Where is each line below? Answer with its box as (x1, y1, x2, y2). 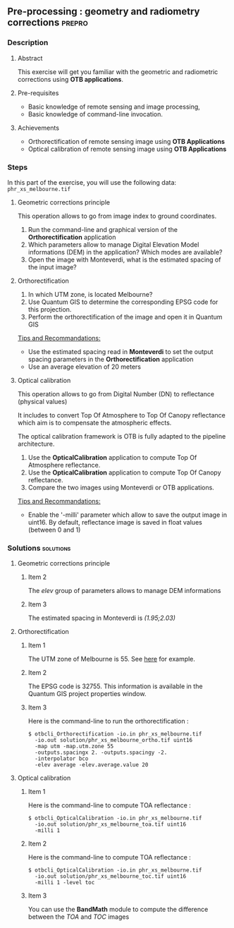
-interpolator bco (34, 755, 89, 762)
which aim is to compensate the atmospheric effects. (17, 418, 172, 427)
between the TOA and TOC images (27, 912, 130, 921)
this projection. (27, 305, 72, 313)
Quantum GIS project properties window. (27, 690, 147, 698)
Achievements (17, 123, 60, 132)
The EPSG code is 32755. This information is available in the (27, 682, 203, 690)
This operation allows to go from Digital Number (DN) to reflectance (17, 389, 215, 398)
